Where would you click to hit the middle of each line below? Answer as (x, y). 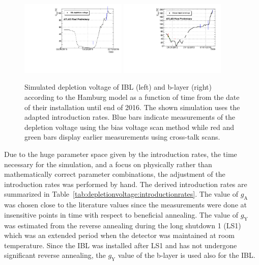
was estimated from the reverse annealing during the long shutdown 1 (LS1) (123, 225)
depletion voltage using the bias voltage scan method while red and (129, 127)
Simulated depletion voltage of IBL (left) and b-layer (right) (118, 87)
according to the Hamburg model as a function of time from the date (132, 97)
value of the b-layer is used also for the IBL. (186, 255)
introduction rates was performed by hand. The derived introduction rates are (126, 184)
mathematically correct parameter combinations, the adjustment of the (115, 174)
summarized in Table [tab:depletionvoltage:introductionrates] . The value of (121, 194)
